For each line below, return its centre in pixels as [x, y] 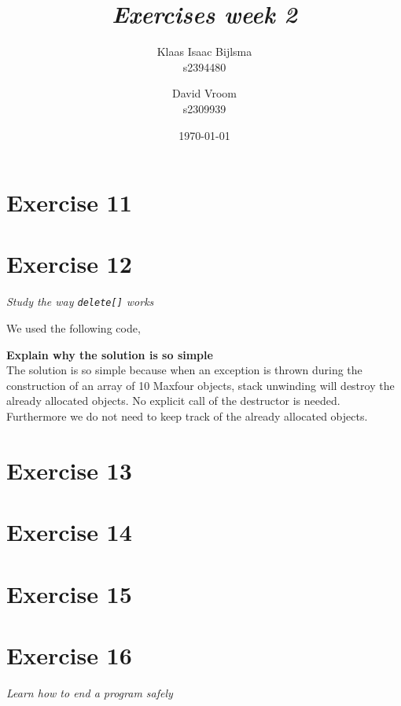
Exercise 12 [69, 264]
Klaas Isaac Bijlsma [204, 51]
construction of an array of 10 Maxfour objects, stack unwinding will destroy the [200, 385]
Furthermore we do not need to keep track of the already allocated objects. [187, 416]
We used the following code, [74, 328]
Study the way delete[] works [80, 302]
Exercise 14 [69, 532]
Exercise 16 [69, 655]
